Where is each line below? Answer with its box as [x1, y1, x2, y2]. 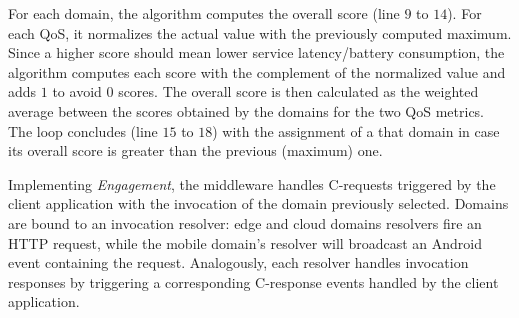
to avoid [52, 81, 102, 102]
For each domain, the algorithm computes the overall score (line [8, 3, 400, 23]
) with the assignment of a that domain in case [212, 120, 500, 141]
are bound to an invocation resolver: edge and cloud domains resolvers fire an [8, 212, 482, 233]
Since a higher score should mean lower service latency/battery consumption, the [8, 42, 505, 63]
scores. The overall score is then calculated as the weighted [118, 81, 479, 102]
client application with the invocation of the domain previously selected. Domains [8, 193, 509, 214]
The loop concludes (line [8, 120, 158, 141]
